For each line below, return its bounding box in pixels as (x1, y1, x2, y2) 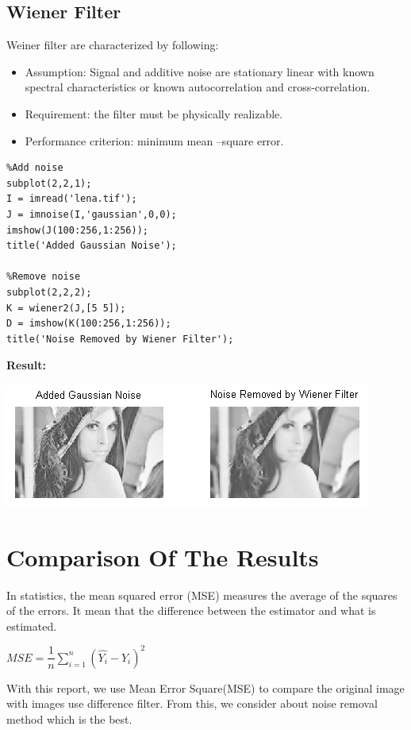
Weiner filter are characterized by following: (6, 37, 219, 53)
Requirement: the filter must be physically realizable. (25, 105, 283, 122)
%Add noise (6, 162, 63, 174)
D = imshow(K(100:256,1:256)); (6, 318, 171, 330)
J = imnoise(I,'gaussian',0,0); (6, 208, 177, 220)
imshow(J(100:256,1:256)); (6, 224, 148, 236)
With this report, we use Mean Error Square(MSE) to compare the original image (6, 679, 405, 696)
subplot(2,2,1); (6, 177, 92, 189)
